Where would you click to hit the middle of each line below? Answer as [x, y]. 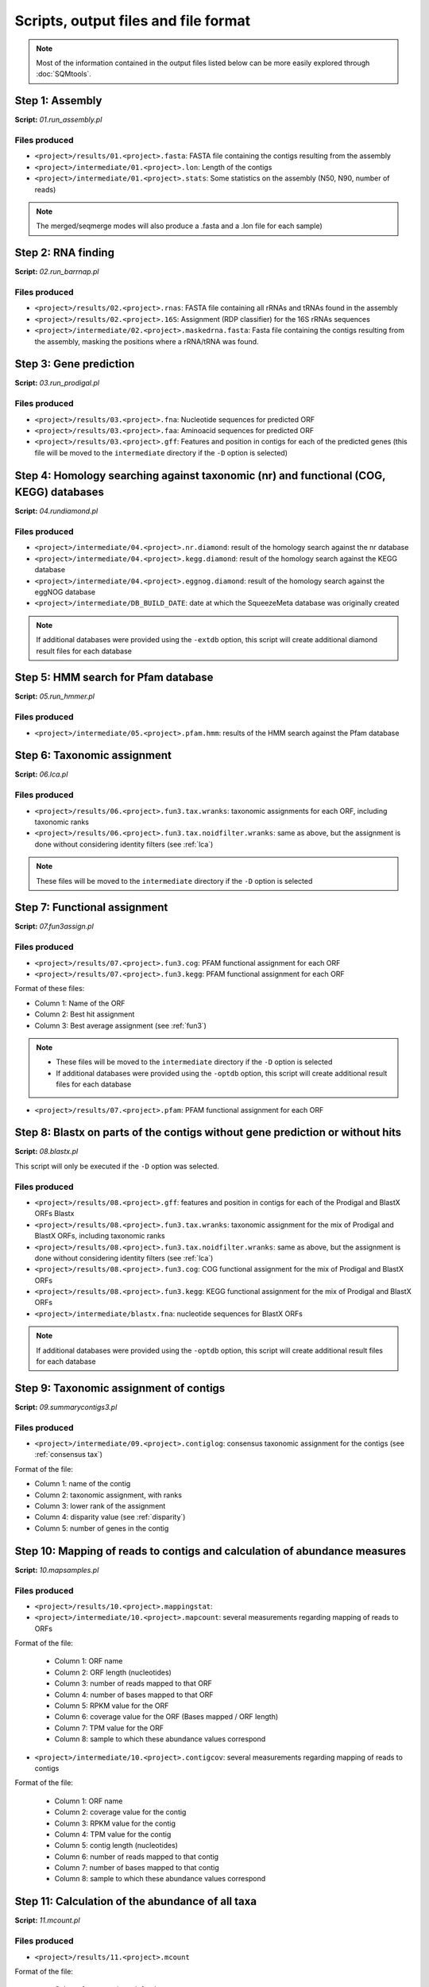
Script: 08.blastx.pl [46, 1152]
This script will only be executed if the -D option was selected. [117, 1166]
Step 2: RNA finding [65, 253]
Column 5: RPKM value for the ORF [112, 1706]
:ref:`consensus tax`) [69, 1454]
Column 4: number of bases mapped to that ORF [134, 1695]
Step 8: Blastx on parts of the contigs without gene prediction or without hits [208, 1133]
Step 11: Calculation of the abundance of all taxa [136, 1902]
